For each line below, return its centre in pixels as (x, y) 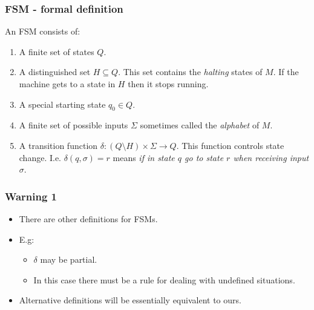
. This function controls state (230, 145)
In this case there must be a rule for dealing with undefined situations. (164, 279)
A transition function (58, 145)
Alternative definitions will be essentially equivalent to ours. (130, 300)
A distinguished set (55, 72)
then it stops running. (168, 84)
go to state (204, 157)
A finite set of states (57, 51)
